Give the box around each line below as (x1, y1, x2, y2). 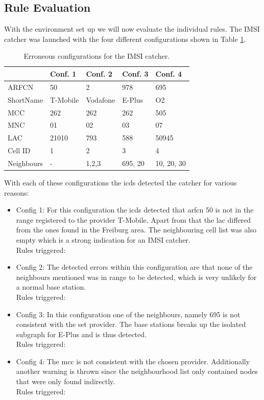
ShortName (8, 94, 43, 105)
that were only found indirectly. (16, 376, 115, 387)
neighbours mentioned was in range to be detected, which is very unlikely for (16, 271, 257, 282)
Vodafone (86, 94, 115, 105)
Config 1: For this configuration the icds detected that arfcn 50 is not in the (16, 204, 254, 215)
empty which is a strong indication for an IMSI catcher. (16, 234, 190, 245)
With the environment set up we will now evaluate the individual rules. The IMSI (4, 23, 260, 34)
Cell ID (8, 145, 31, 156)
